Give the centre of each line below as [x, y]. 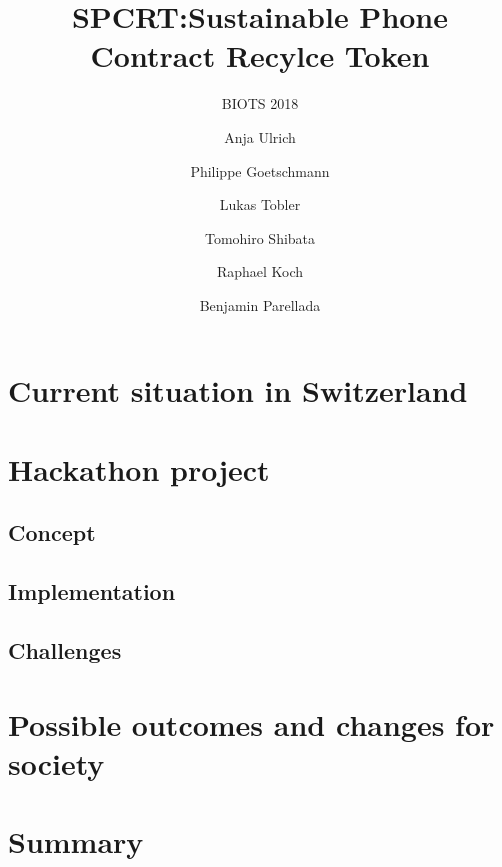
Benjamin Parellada [260, 304]
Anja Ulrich [260, 136]
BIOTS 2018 [260, 103]
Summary [76, 841]
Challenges [65, 649]
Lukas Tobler [260, 204]
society [56, 762]
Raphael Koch [260, 271]
